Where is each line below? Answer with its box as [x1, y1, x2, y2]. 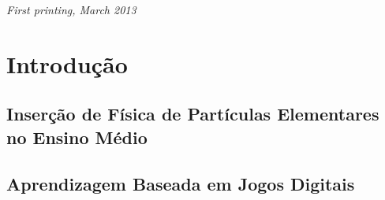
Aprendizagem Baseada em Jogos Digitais [6, 171, 355, 195]
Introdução [6, 47, 128, 80]
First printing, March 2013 [6, 2, 136, 17]
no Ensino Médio [6, 124, 148, 149]
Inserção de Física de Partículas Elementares [6, 102, 379, 126]
